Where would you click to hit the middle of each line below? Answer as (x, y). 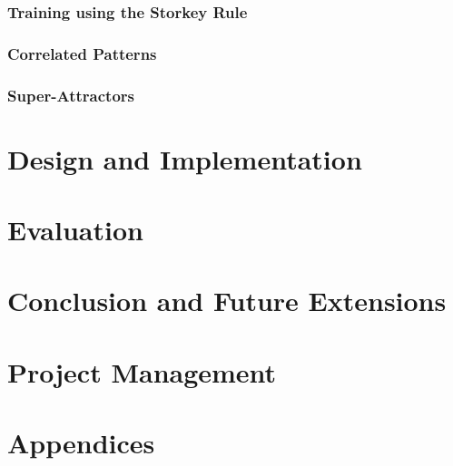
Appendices (81, 443)
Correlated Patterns (82, 53)
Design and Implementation (185, 158)
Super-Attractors (71, 95)
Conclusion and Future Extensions (227, 301)
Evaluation (75, 230)
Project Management (142, 371)
